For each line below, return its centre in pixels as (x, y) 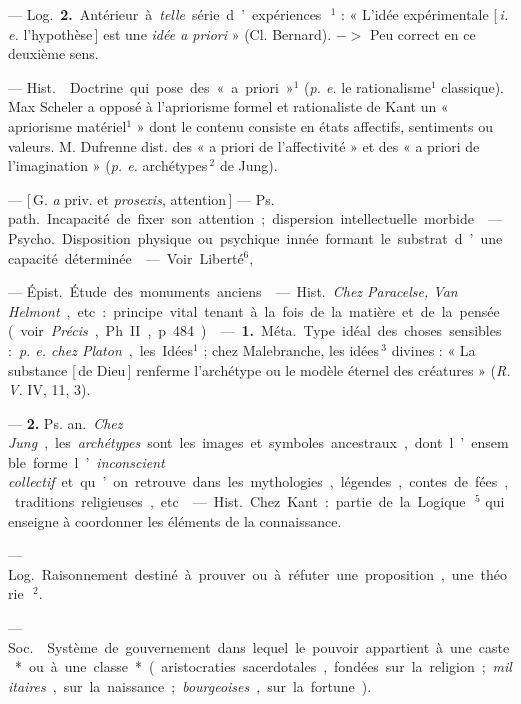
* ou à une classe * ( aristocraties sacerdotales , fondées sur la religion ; (250, 666)
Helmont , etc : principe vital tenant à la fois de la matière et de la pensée (254, 310)
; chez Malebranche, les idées (291, 349)
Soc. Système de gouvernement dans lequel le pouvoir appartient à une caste (259, 646)
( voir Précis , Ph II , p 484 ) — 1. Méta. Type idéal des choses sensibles (255, 330)
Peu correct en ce (423, 33)
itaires (27, 685)
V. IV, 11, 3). (49, 389)
